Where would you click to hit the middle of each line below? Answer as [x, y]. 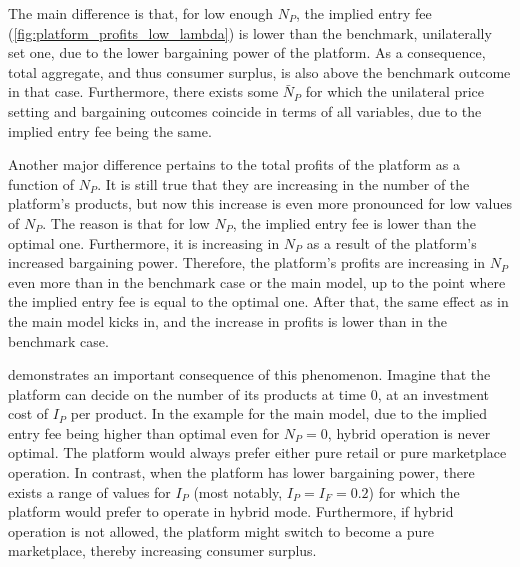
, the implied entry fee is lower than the [354, 222]
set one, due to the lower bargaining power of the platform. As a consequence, [247, 52]
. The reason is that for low [126, 222]
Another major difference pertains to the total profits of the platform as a [234, 164]
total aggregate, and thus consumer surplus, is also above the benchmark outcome [259, 71]
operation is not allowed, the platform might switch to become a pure [221, 530]
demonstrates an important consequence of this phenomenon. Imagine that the [249, 374]
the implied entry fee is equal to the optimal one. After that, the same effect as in [258, 301]
